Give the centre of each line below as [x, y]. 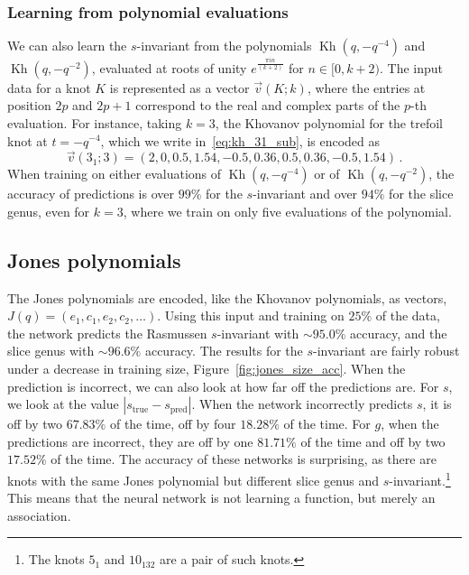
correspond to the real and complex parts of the [268, 105]
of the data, [408, 315]
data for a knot [49, 87]
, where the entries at [366, 87]
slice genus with [51, 351]
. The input [412, 67]
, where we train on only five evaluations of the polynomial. [287, 211]
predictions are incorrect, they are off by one [130, 441]
